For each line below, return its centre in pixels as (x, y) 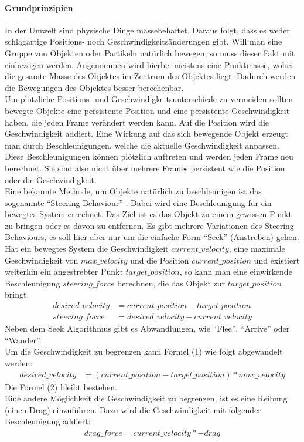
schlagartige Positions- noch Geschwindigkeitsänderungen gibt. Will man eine (144, 41)
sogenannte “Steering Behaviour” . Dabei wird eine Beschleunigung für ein (138, 202)
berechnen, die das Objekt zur (171, 283)
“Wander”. (23, 340)
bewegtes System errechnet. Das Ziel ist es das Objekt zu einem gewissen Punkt (148, 214)
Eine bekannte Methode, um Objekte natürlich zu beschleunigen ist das (133, 191)
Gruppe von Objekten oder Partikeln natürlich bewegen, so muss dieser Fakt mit (150, 53)
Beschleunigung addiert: (48, 421)
